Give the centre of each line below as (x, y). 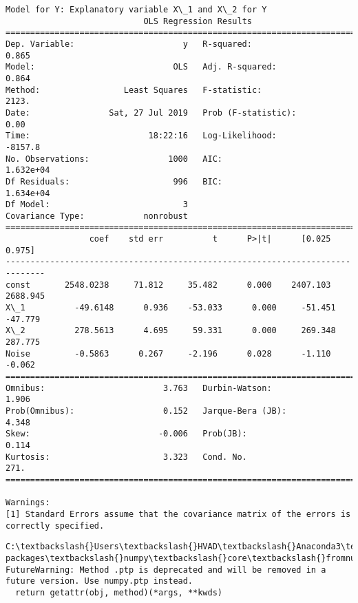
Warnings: (28, 503)
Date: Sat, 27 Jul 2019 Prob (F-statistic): (151, 113)
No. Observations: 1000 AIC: (114, 159)
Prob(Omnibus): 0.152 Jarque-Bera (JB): (146, 411)
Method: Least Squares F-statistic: (134, 90)
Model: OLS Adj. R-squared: (141, 67)
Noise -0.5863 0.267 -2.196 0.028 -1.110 (168, 353)
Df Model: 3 (97, 205)
